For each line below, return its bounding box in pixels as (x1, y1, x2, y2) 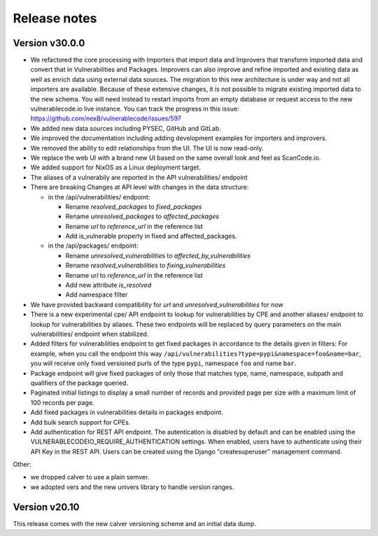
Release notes (13, 10, 97, 26)
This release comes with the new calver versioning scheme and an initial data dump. (13, 519, 257, 528)
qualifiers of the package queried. (30, 379, 129, 387)
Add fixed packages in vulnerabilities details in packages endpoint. (30, 408, 223, 416)
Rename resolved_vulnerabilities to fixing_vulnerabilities (65, 261, 226, 269)
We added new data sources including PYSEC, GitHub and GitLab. (30, 124, 222, 132)
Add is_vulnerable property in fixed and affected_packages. (65, 232, 237, 241)
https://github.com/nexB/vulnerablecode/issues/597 (30, 114, 181, 122)
